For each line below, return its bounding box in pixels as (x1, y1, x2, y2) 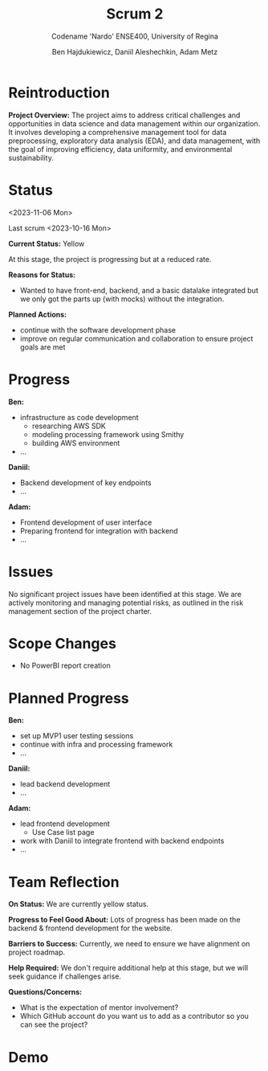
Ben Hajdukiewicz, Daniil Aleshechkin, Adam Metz (51, 47, 218, 56)
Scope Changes (8, 634, 116, 652)
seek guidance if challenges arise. (8, 971, 122, 981)
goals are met (19, 342, 66, 352)
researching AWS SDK (31, 421, 106, 431)
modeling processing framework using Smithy (31, 429, 185, 439)
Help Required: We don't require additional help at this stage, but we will (8, 963, 249, 973)
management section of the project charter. (8, 606, 152, 615)
